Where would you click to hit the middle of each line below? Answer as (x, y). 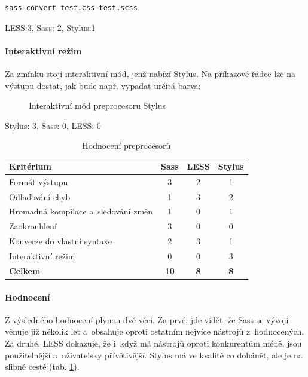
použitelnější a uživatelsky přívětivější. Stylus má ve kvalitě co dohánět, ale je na (154, 355)
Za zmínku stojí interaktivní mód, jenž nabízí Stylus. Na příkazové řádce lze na (150, 73)
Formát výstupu (39, 181)
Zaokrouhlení (33, 226)
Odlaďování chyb (40, 196)
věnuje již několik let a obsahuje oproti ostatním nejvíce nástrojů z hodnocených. (155, 331)
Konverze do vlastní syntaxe (61, 241)
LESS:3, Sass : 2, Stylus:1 (50, 27)
